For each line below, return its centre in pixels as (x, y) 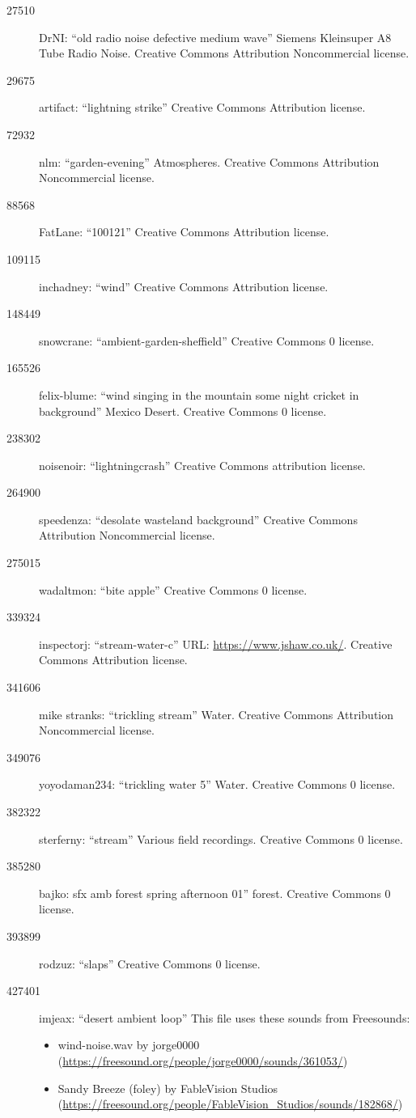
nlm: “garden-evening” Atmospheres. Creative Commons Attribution (209, 161)
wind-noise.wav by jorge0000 (129, 1045)
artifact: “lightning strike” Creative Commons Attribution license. (202, 107)
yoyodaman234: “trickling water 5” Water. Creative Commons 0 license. (217, 784)
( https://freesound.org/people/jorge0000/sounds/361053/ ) (203, 1060)
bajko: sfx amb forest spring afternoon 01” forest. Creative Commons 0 (215, 893)
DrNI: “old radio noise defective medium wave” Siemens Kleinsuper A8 (215, 37)
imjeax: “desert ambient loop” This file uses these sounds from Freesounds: (225, 1017)
